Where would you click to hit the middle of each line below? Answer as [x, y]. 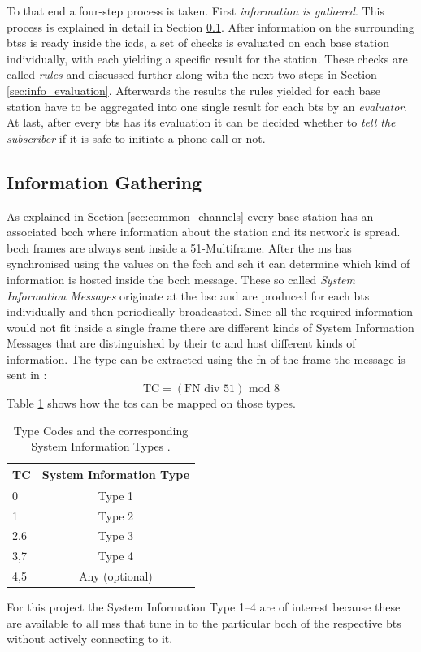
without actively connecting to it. [90, 639]
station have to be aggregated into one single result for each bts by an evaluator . [207, 106]
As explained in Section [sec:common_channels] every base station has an [190, 216]
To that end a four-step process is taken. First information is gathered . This [195, 11]
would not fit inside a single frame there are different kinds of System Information [210, 327]
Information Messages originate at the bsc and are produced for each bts [188, 295]
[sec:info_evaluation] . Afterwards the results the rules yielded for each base [193, 90]
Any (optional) [116, 576]
